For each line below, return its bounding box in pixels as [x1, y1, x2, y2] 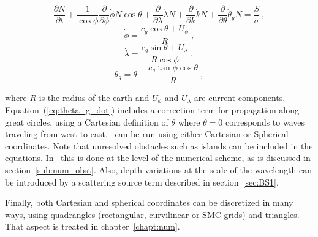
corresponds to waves [225, 115, 305, 128]
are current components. [194, 91, 286, 103]
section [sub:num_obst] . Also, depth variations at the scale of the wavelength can [5, 163, 312, 176]
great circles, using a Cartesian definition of [5, 115, 168, 128]
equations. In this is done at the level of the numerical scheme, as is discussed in [5, 151, 311, 164]
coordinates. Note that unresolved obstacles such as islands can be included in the [5, 139, 313, 152]
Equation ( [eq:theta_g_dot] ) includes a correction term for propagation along [5, 103, 300, 116]
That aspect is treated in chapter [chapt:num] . [5, 220, 180, 233]
